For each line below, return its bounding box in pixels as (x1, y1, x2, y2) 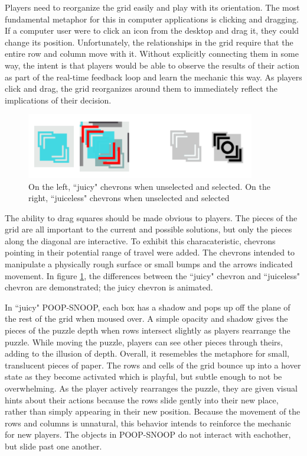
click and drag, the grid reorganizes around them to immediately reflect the (5, 82, 277, 95)
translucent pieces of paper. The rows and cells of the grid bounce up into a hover (5, 358, 301, 371)
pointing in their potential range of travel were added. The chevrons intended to (5, 246, 295, 258)
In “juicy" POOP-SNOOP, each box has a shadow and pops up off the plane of (5, 300, 290, 313)
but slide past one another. (5, 439, 102, 452)
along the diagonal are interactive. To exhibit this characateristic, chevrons (5, 234, 276, 247)
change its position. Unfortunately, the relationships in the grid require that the (5, 35, 293, 48)
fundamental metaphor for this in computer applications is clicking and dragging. (5, 12, 299, 25)
